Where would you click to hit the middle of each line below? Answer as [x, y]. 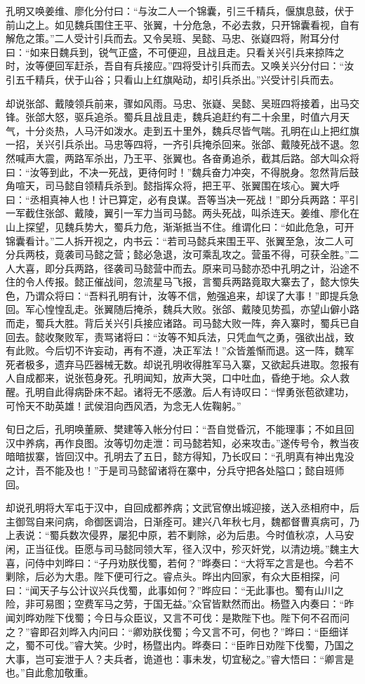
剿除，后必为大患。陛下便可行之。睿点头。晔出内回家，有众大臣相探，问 [173, 576]
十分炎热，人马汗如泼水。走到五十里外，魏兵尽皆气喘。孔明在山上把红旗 [192, 130]
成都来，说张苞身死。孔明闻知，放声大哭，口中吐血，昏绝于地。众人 [182, 378]
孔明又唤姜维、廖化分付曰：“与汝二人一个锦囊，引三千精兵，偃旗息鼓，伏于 [180, 11]
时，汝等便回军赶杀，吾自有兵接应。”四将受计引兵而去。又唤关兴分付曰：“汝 [180, 66]
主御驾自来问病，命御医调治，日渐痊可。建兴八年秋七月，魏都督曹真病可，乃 [182, 521]
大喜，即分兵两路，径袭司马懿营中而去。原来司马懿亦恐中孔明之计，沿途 [182, 268]
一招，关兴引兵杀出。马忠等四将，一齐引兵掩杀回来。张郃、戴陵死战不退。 [178, 144]
